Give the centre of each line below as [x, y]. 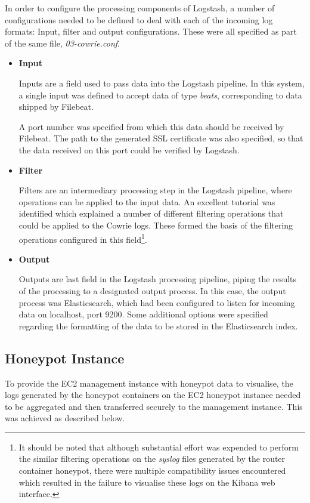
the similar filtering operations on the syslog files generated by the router [152, 459]
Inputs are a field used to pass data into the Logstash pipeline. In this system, [162, 83]
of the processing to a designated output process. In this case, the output [152, 290]
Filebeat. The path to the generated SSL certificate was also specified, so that [161, 138]
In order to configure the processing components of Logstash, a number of [140, 8]
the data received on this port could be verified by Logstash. [129, 149]
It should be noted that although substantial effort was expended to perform [159, 447]
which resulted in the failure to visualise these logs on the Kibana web [147, 482]
